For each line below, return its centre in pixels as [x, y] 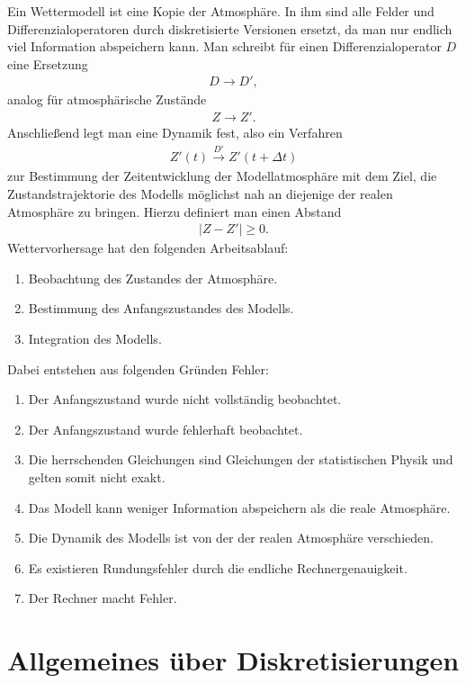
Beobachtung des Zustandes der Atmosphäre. [153, 278]
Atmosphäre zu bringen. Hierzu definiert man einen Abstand [175, 211]
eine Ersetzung [48, 63]
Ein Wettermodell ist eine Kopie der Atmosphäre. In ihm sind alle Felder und [221, 11]
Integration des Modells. [95, 339]
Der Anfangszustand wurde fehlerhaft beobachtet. [166, 429]
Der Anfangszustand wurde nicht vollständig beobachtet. [185, 399]
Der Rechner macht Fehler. [103, 598]
